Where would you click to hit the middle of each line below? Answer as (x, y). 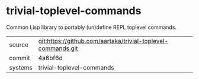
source (19, 44)
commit (20, 58)
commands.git (58, 48)
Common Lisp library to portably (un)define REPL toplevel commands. (91, 27)
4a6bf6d (51, 58)
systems (21, 67)
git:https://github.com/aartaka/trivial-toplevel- (103, 41)
